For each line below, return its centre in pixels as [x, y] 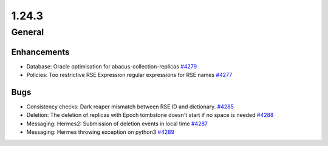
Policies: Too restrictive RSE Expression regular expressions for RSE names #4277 [129, 75]
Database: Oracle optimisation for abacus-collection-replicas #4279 [112, 66]
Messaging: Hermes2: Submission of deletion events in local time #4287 [117, 124]
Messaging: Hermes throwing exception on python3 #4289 [101, 132]
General [28, 32]
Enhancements [40, 52]
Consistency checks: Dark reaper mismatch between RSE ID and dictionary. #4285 [130, 107]
